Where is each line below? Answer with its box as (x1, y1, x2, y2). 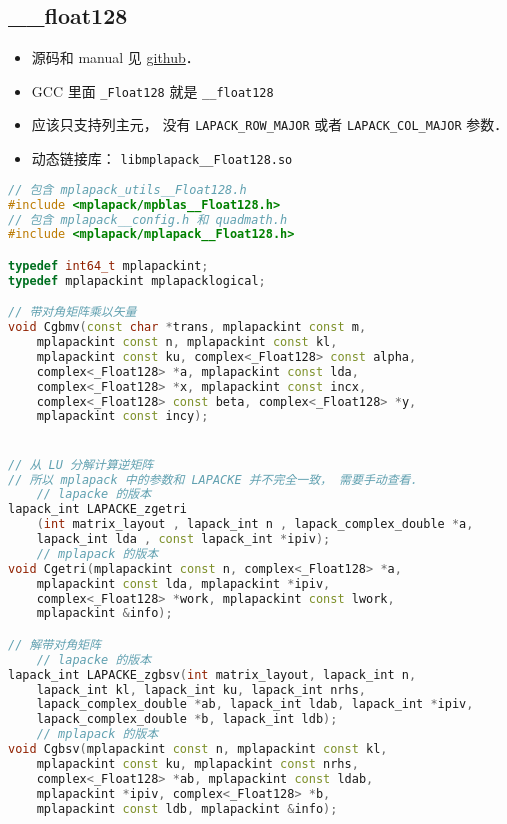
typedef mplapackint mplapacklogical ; (8, 273, 266, 288)
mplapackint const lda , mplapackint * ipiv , (36, 576, 331, 591)
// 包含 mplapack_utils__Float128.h (8, 182, 247, 197)
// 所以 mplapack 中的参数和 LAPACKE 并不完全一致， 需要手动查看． (8, 472, 423, 487)
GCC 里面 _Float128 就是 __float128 (31, 80, 274, 101)
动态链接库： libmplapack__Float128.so (31, 148, 293, 169)
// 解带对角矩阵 (8, 637, 101, 652)
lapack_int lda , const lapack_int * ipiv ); (36, 532, 331, 547)
